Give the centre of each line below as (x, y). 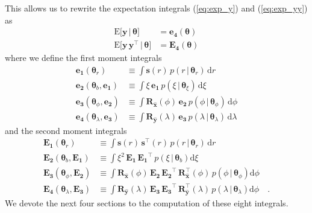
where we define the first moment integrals (83, 58)
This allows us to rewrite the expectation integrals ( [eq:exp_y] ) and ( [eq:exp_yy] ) (156, 8)
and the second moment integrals (66, 130)
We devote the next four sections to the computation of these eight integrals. (147, 202)
